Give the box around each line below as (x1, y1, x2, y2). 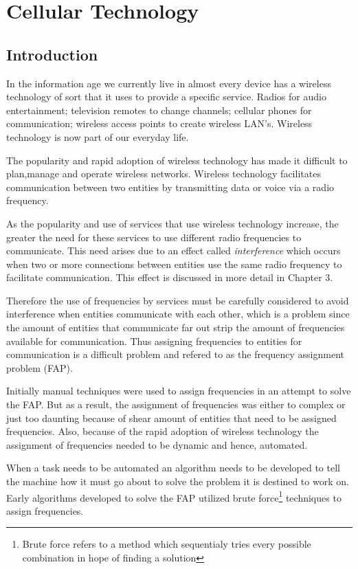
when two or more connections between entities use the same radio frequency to (6, 256, 342, 271)
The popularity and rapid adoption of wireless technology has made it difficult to (6, 153, 348, 167)
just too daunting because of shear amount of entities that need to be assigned (6, 410, 337, 425)
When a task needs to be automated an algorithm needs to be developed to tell (6, 460, 340, 475)
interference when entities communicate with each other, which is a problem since (6, 306, 350, 321)
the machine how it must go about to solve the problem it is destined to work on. (6, 474, 349, 489)
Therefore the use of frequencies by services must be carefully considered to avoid (6, 293, 349, 307)
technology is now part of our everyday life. (6, 129, 189, 144)
